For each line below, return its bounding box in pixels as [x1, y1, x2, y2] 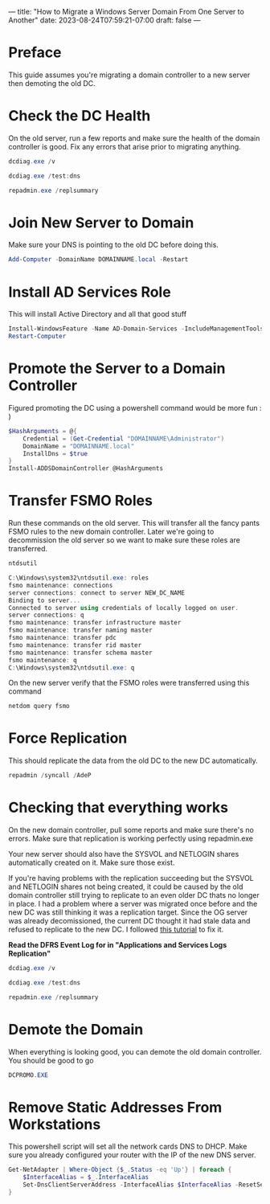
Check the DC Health [8, 107, 151, 125]
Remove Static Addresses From [8, 1098, 223, 1116]
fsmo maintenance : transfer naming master [8, 626, 153, 634]
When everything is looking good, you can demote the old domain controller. [8, 1046, 262, 1056]
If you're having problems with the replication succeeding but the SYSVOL [8, 874, 255, 883]
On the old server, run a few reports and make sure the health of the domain [8, 133, 260, 143]
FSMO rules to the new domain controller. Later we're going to [8, 526, 215, 537]
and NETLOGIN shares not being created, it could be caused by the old [8, 882, 243, 891]
